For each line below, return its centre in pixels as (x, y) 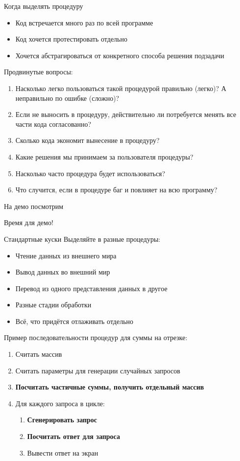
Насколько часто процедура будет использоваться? (90, 173)
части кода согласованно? (53, 124)
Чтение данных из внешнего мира (66, 255)
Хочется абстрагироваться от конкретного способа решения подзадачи (120, 55)
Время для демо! (29, 222)
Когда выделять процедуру (44, 6)
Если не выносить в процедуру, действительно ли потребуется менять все (126, 114)
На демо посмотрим (34, 206)
